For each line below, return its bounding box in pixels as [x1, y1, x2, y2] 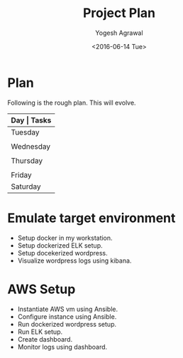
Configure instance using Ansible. [17, 312, 117, 321]
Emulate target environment [7, 210, 176, 226]
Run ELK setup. [17, 327, 62, 336]
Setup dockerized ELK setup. [17, 241, 103, 250]
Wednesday [11, 141, 51, 151]
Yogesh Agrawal [95, 28, 143, 37]
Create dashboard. [17, 335, 73, 343]
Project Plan [82, 5, 156, 21]
